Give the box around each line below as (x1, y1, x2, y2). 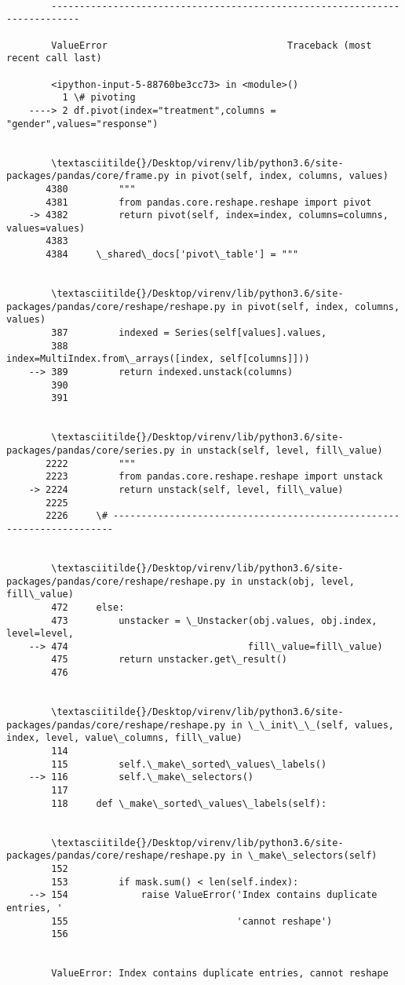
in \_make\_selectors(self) (231, 850, 378, 862)
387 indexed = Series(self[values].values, (51, 327, 327, 339)
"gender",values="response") (6, 118, 159, 130)
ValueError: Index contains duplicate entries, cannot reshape (51, 968, 389, 980)
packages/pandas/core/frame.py (6, 170, 170, 182)
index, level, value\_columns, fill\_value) (6, 732, 243, 744)
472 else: (51, 601, 125, 613)
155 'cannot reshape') (51, 915, 333, 927)
